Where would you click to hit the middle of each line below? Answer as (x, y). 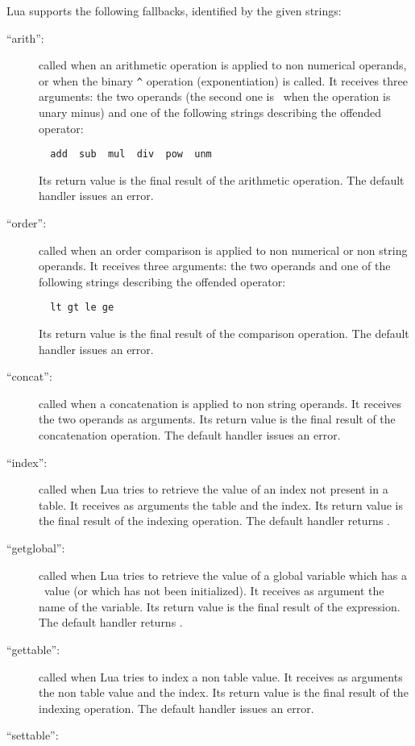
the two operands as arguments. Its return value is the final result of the (217, 419)
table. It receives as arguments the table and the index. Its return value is (221, 504)
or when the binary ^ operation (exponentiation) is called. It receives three (223, 80)
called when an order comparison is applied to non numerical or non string (223, 250)
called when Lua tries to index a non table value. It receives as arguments (221, 676)
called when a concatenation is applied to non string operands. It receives (220, 403)
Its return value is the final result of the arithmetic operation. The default (222, 179)
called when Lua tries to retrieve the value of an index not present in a (214, 489)
